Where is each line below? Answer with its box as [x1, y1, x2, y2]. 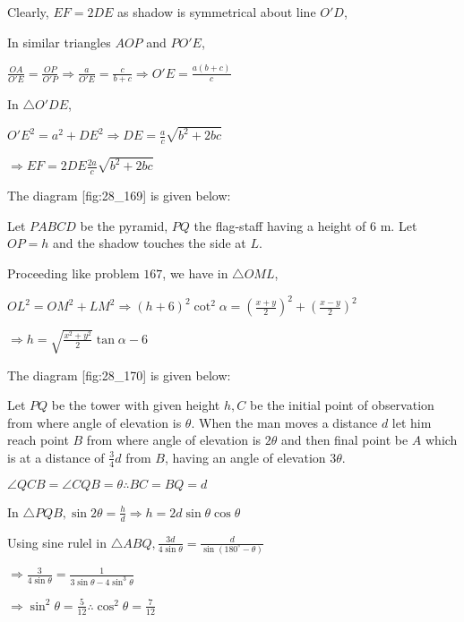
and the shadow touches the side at [53, 234, 246, 252]
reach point [7, 430, 69, 449]
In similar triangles [7, 32, 111, 51]
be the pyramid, [80, 216, 168, 234]
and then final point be [280, 430, 408, 449]
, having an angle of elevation [164, 447, 326, 466]
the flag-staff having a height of [193, 216, 366, 234]
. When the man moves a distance [191, 413, 378, 431]
